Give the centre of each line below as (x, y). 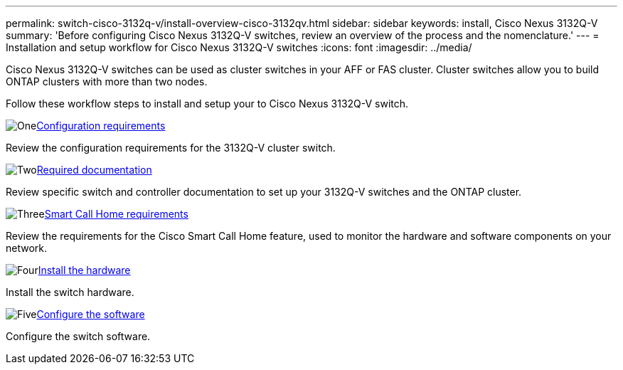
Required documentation (94, 170)
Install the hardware (84, 270)
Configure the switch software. (78, 336)
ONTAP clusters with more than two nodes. (107, 81)
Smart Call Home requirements (116, 214)
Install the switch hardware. (70, 292)
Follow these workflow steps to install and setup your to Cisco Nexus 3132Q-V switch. (207, 104)
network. (27, 248)
